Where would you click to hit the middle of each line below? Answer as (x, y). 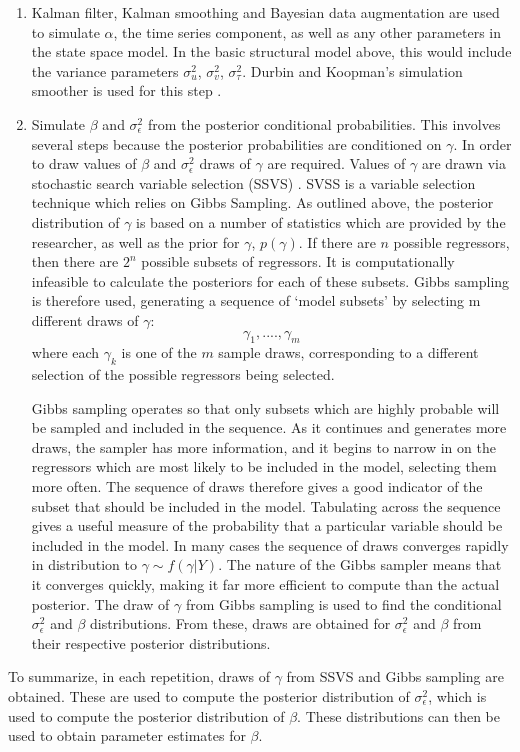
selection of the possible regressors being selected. (183, 374)
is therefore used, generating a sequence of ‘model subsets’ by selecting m (256, 300)
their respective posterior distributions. (151, 642)
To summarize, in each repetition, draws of (139, 676)
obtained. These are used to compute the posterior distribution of (209, 696)
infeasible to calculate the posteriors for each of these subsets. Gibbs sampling (270, 280)
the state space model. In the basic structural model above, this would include (271, 51)
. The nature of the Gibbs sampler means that (360, 564)
